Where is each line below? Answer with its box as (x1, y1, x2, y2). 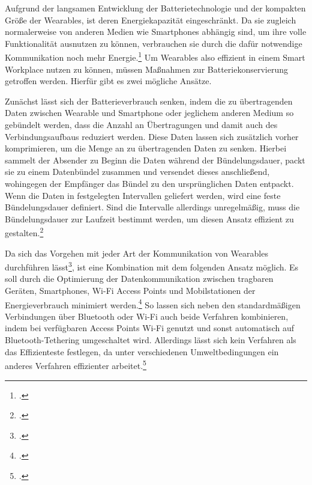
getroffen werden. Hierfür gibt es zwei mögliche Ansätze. (5, 75, 212, 87)
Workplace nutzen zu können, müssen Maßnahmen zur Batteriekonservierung (5, 63, 288, 75)
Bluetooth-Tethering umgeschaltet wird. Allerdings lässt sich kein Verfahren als (5, 334, 296, 346)
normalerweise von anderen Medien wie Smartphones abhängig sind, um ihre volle (5, 25, 307, 38)
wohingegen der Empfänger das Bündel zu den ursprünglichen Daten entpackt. (5, 177, 294, 189)
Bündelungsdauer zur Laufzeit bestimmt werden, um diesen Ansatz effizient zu (5, 212, 294, 225)
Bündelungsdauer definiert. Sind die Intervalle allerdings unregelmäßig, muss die (5, 201, 300, 213)
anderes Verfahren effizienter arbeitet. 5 (5, 358, 146, 371)
